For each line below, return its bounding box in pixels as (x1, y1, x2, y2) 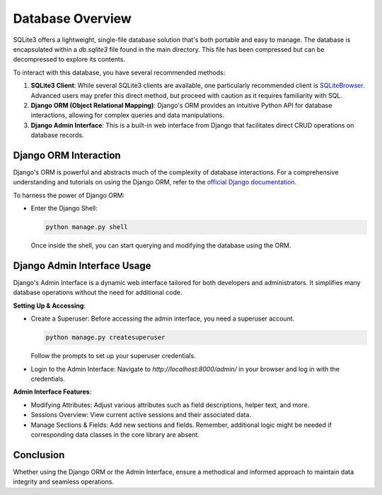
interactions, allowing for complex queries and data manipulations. (30, 111, 225, 120)
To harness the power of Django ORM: (13, 191, 125, 199)
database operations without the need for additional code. (13, 288, 183, 297)
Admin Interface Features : (13, 387, 92, 396)
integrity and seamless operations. (13, 477, 115, 486)
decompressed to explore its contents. (13, 55, 125, 64)
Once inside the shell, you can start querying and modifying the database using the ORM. (30, 241, 291, 250)
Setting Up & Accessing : (13, 301, 86, 310)
